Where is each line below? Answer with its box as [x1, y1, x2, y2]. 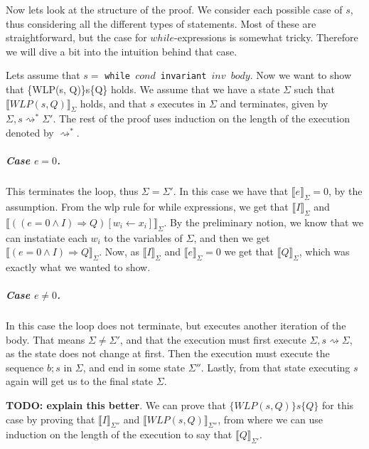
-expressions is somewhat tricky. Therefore [174, 30, 358, 45]
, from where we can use [218, 411, 323, 426]
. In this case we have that [173, 184, 289, 199]
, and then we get [193, 230, 270, 245]
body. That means [6, 332, 85, 347]
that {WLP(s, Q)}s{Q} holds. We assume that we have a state [6, 82, 280, 97]
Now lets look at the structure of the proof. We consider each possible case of [6, 2, 343, 16]
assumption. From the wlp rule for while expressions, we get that [6, 199, 289, 213]
